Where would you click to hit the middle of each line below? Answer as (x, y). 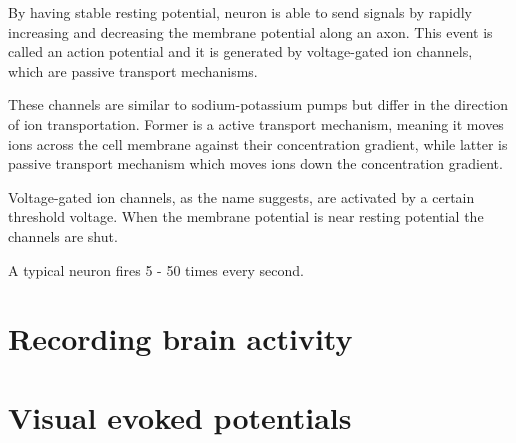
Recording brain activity (180, 338)
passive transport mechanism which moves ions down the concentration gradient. (255, 163)
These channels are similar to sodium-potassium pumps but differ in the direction (258, 104)
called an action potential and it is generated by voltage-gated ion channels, (240, 51)
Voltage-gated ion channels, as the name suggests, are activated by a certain (241, 196)
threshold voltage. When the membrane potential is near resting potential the (246, 216)
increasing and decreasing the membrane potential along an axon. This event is (250, 31)
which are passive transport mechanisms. (133, 70)
